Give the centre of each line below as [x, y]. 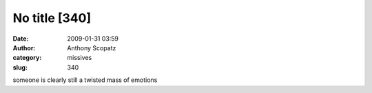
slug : [20, 67]
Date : [21, 39]
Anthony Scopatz [92, 48]
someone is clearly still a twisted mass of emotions [85, 80]
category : [27, 58]
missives [80, 58]
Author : [24, 48]
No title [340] [52, 18]
